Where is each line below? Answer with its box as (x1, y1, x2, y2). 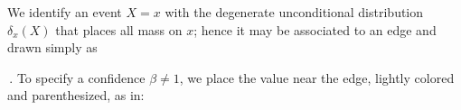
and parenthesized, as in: (7, 86, 145, 105)
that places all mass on (55, 20, 183, 39)
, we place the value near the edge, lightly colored (179, 68, 455, 87)
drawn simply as (7, 38, 98, 57)
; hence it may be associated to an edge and (193, 20, 437, 39)
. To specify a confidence (9, 68, 146, 87)
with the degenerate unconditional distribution (165, 3, 424, 21)
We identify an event (7, 3, 122, 21)
